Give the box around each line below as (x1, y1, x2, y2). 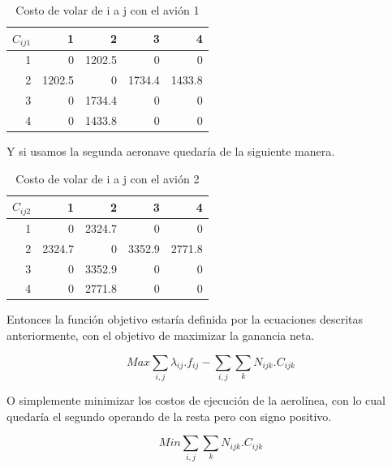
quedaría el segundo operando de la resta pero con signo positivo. (6, 407, 332, 424)
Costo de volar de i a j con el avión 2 (15, 170, 200, 187)
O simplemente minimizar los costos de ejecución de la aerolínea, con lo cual (6, 391, 386, 408)
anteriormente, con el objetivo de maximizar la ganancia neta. (6, 327, 315, 344)
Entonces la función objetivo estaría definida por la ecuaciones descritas (6, 311, 363, 328)
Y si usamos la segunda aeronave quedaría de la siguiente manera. (6, 142, 335, 159)
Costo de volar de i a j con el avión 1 (15, 2, 200, 18)
